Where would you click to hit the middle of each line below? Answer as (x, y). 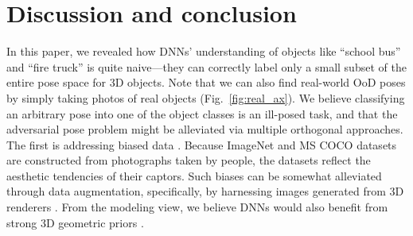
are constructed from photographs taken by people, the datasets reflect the (189, 160)
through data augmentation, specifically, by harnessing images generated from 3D (205, 191)
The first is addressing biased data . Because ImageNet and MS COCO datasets (202, 144)
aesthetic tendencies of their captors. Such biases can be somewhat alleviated (194, 175)
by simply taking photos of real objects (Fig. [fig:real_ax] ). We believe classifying (206, 97)
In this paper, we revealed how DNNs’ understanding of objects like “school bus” (204, 51)
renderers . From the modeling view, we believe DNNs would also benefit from (197, 207)
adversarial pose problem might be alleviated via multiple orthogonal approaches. (205, 129)
